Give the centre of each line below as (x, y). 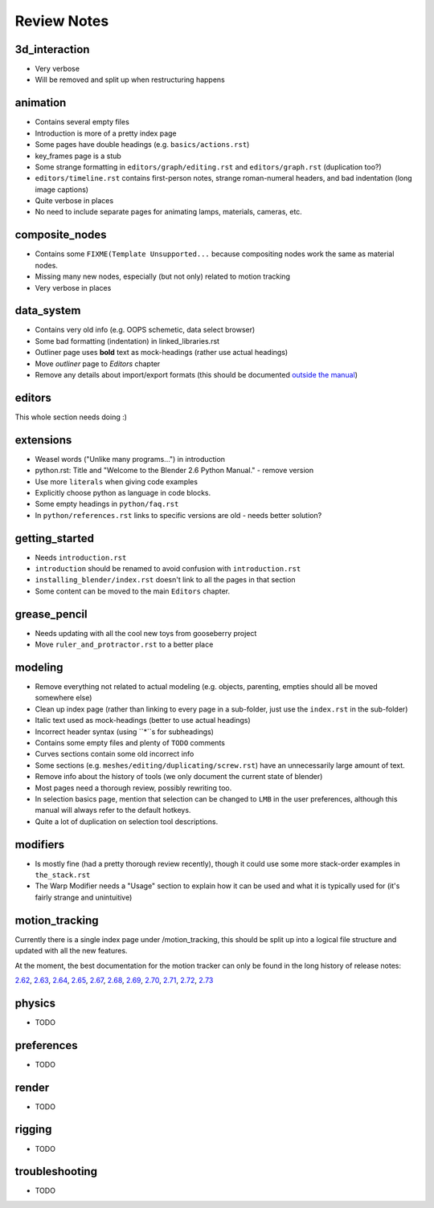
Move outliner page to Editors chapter (98, 363)
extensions (43, 440)
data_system (48, 310)
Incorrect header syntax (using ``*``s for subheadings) (125, 732)
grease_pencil (51, 614)
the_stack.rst (63, 875)
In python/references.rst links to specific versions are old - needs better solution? (178, 515)
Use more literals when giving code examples (117, 481)
